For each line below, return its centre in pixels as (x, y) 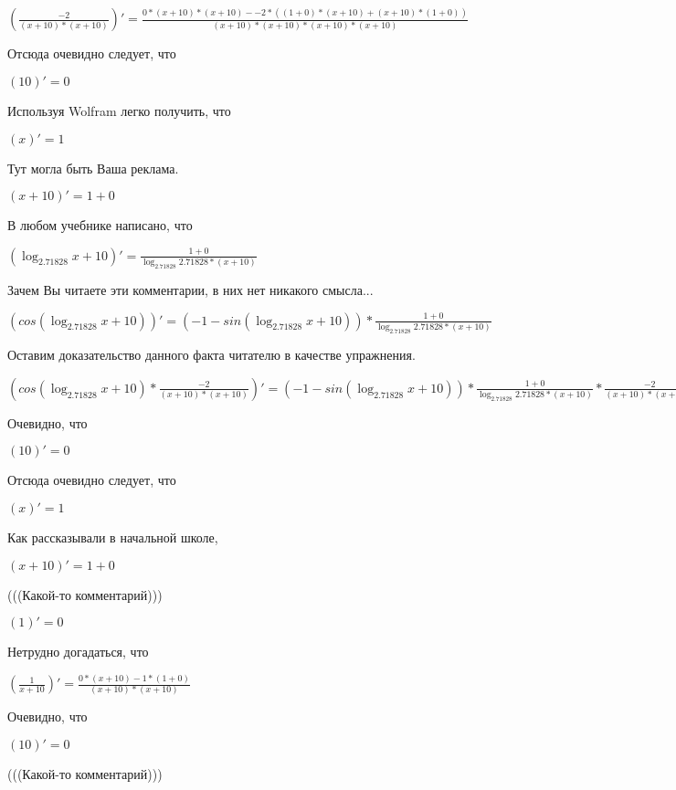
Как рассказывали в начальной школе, (113, 537)
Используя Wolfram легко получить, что (119, 110)
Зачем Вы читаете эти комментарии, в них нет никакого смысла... (190, 289)
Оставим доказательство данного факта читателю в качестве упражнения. (211, 354)
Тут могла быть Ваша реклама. (93, 168)
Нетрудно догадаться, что (78, 652)
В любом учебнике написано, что (100, 225)
